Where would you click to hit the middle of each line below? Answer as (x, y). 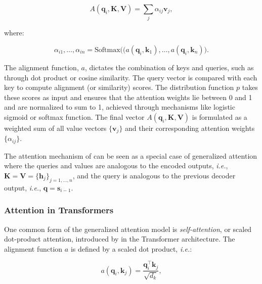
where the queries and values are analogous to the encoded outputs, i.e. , (116, 165)
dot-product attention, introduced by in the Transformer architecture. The (120, 239)
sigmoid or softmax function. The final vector (74, 116)
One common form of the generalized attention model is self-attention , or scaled (128, 229)
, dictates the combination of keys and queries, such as (169, 67)
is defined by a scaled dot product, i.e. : (131, 248)
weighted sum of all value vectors (55, 128)
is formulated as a (220, 116)
